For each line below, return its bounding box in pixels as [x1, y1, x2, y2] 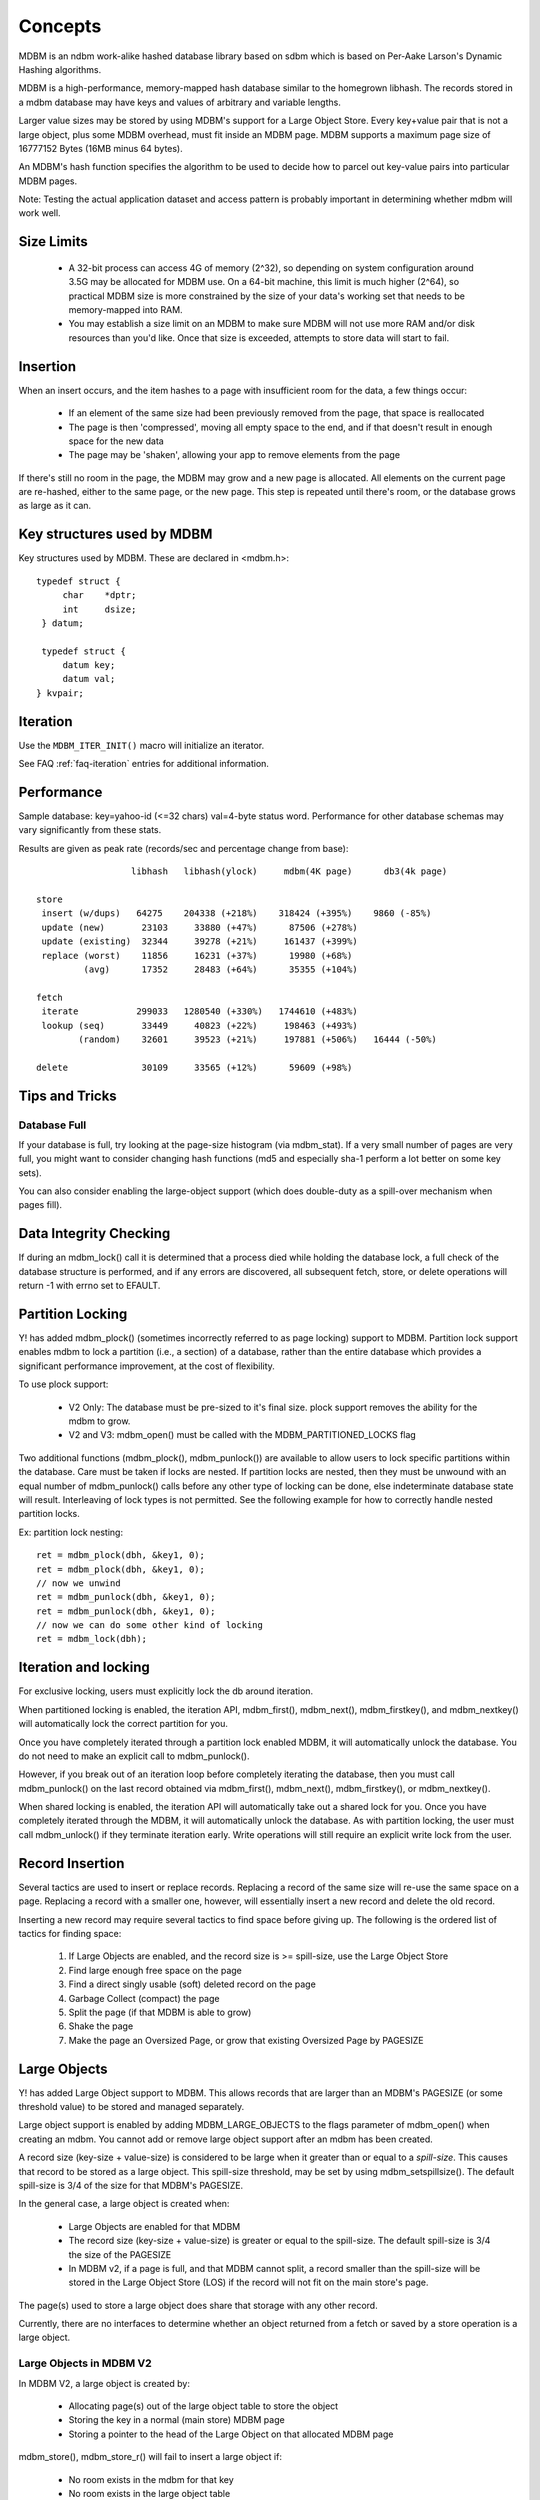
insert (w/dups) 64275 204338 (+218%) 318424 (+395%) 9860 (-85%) [41, 908, 432, 919]
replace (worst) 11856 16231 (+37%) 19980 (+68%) [41, 950, 353, 961]
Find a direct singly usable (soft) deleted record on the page [68, 1978, 317, 1990]
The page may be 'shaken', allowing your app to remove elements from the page [68, 449, 400, 461]
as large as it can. [18, 500, 92, 512]
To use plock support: [18, 1378, 109, 1390]
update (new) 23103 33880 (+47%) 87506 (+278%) [41, 921, 359, 933]
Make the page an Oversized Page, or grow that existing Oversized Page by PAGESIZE [68, 2034, 424, 2046]
